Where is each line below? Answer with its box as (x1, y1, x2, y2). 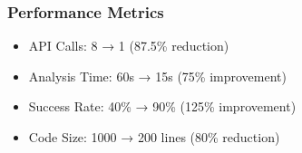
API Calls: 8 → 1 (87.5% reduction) (28, 36, 229, 55)
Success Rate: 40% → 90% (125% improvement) (28, 97, 297, 116)
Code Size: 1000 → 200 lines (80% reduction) (28, 128, 280, 146)
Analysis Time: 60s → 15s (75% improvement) (28, 66, 287, 85)
